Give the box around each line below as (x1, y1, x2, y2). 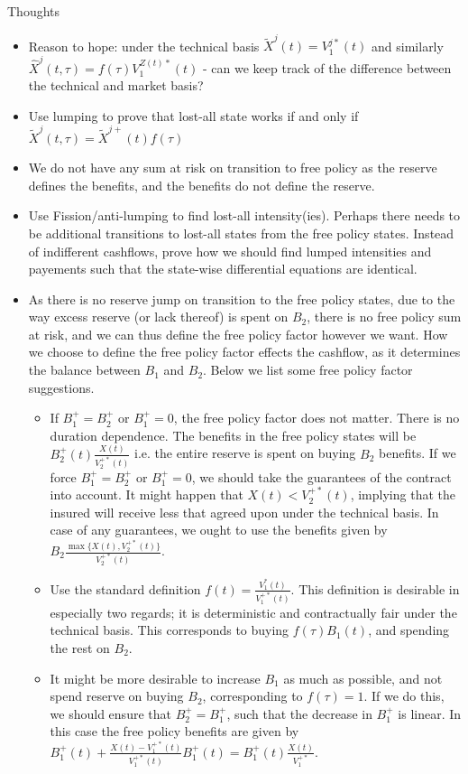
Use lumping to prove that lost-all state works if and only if (28, 106, 359, 125)
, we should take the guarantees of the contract (191, 467, 452, 486)
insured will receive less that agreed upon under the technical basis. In (50, 502, 439, 521)
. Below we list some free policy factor (203, 360, 413, 379)
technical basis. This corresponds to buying (50, 620, 289, 639)
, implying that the (350, 485, 455, 504)
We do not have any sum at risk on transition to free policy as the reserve (28, 158, 437, 177)
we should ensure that (50, 704, 171, 723)
